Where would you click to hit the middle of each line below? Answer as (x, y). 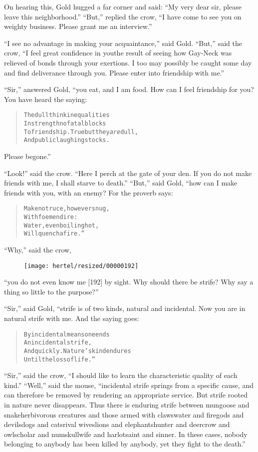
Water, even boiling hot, (61, 225)
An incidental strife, (58, 343)
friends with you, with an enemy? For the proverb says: (89, 192)
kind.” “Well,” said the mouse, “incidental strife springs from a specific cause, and (129, 385)
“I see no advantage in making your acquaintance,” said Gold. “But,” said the (123, 43)
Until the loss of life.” (59, 359)
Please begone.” (27, 156)
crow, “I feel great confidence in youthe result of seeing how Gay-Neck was (118, 53)
